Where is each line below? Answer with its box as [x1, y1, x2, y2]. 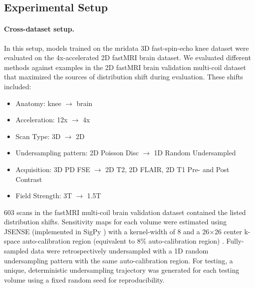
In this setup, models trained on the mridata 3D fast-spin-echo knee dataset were [4, 42, 249, 53]
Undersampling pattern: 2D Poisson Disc [15, 147, 139, 158]
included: [4, 81, 32, 91]
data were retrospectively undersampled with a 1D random [31, 246, 209, 256]
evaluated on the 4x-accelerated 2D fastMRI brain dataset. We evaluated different [4, 52, 251, 63]
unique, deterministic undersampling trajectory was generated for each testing [4, 265, 239, 275]
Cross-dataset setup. [4, 24, 74, 34]
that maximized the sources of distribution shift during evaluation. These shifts [4, 72, 243, 82]
